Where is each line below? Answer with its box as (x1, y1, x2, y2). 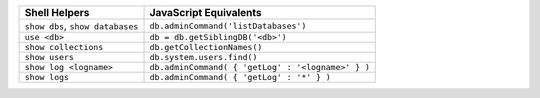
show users (24, 52, 75, 62)
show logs (24, 72, 70, 82)
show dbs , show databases (24, 19, 139, 32)
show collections (24, 42, 104, 52)
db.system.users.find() (149, 52, 258, 62)
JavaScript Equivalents (149, 6, 262, 19)
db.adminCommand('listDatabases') (149, 20, 307, 31)
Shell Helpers (24, 6, 90, 19)
